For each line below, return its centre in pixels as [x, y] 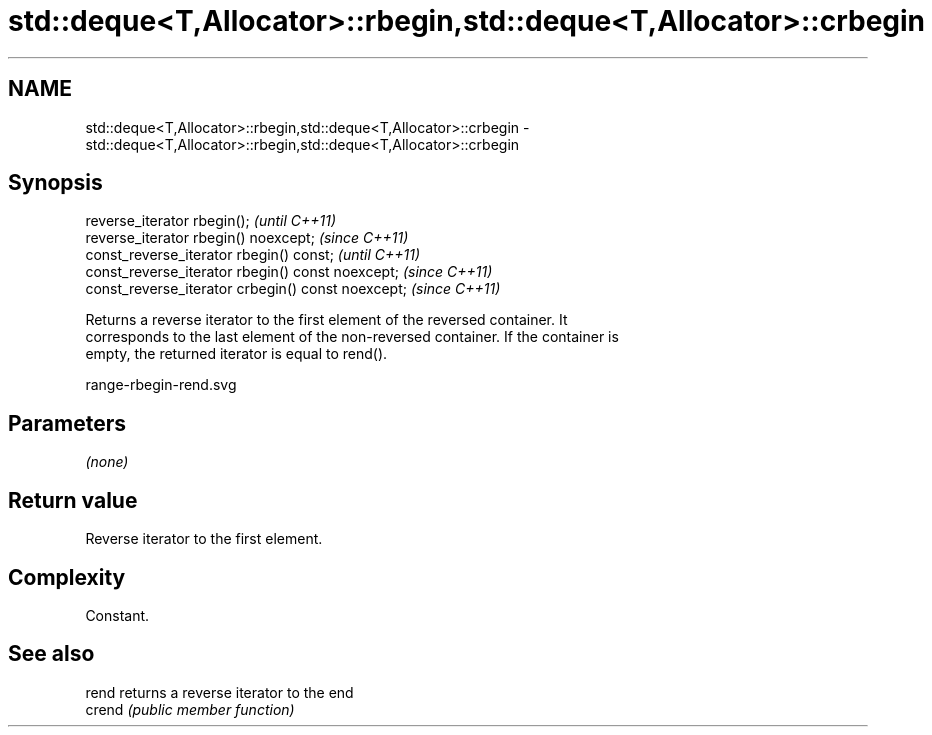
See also [51, 654]
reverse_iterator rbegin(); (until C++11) [211, 221]
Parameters [67, 423]
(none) [107, 462]
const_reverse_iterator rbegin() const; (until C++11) [253, 255]
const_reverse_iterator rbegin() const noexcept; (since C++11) [289, 272]
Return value [73, 500]
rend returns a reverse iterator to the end [219, 692]
